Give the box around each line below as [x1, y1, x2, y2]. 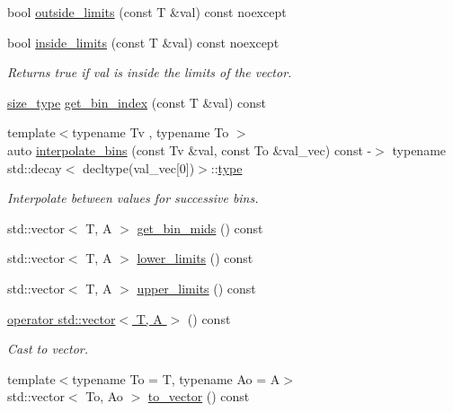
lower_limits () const [137, 249, 253, 267]
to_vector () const [147, 387, 250, 406]
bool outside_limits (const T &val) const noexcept [7, 3, 287, 21]
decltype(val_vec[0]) [83, 158, 195, 177]
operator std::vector [7, 309, 116, 328]
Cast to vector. [7, 339, 88, 358]
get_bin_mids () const [137, 218, 263, 237]
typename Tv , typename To [72, 123, 229, 142]
